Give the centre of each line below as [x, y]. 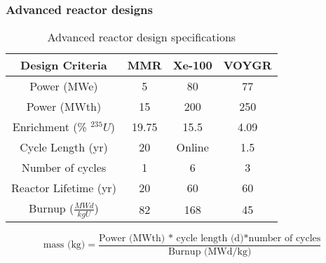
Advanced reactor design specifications [142, 37]
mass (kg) [64, 245]
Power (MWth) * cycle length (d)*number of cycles [210, 238]
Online [192, 147]
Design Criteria [64, 65]
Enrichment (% [49, 127]
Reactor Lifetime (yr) [64, 188]
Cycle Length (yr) [64, 147]
